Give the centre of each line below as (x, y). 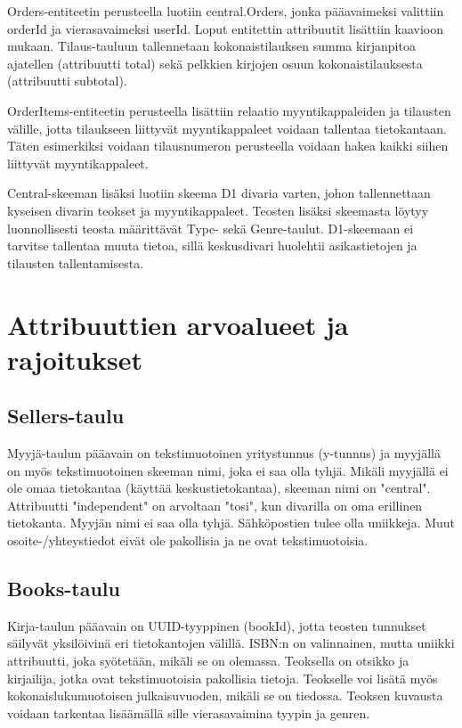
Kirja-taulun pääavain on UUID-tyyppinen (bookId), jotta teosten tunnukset (217, 625)
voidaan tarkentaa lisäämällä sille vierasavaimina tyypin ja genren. (189, 712)
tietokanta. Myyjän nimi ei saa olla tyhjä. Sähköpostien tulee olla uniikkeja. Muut (231, 523)
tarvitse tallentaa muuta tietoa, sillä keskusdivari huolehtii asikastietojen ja (212, 245)
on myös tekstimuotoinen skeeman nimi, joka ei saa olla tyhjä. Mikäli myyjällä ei (228, 470)
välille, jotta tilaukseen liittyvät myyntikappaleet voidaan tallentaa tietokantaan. (227, 128)
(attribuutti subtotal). (67, 81)
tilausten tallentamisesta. (76, 262)
